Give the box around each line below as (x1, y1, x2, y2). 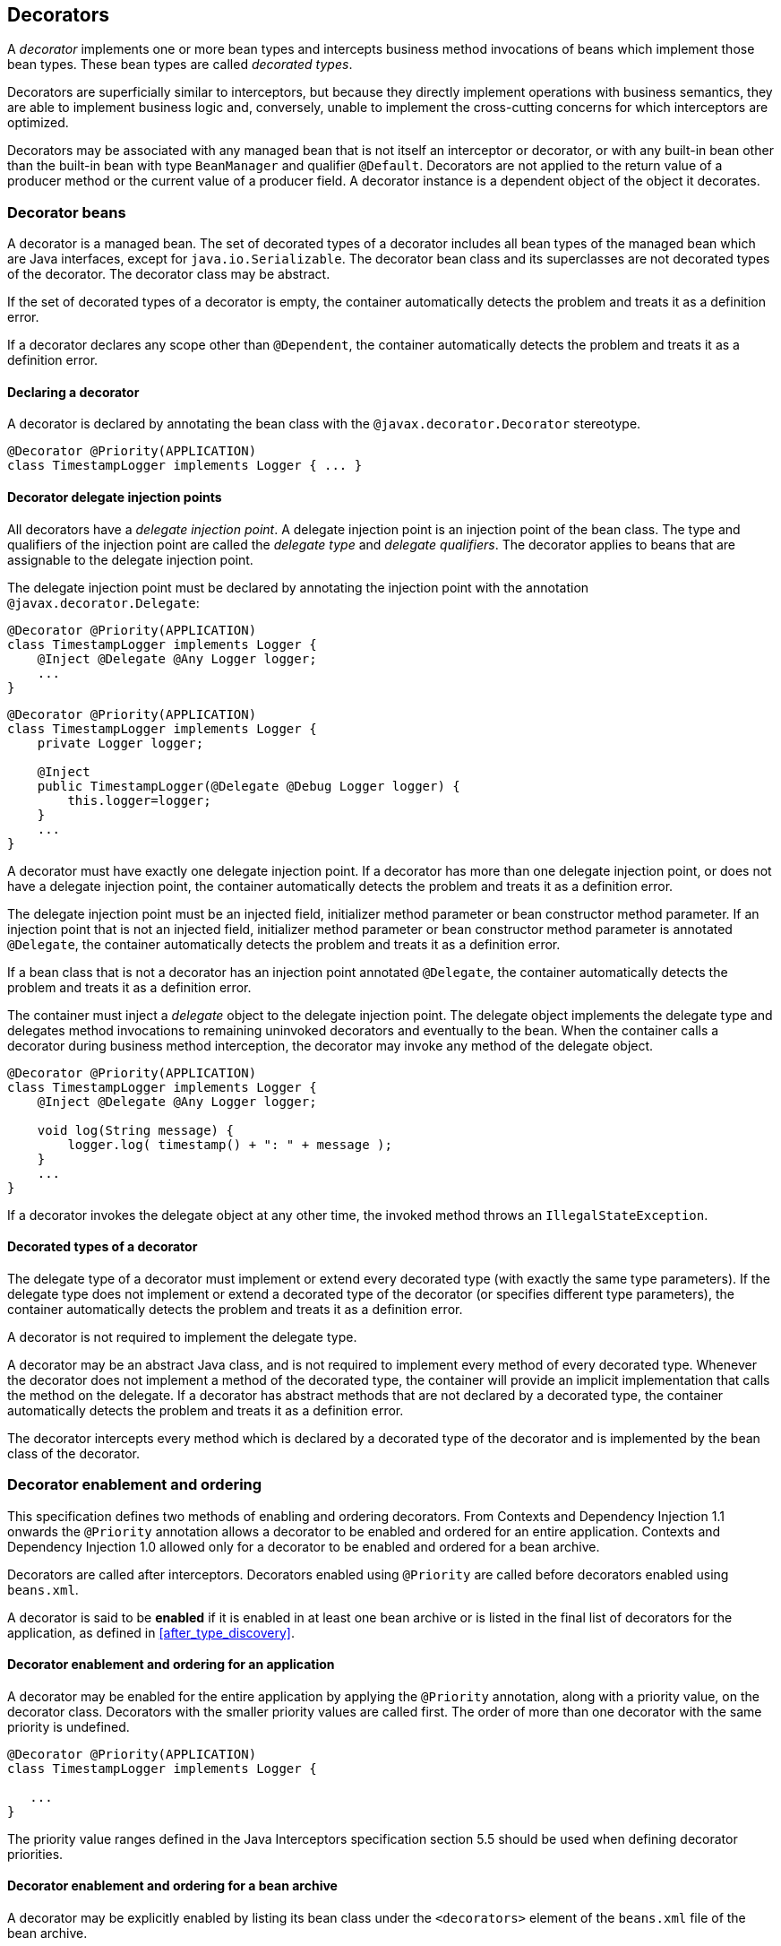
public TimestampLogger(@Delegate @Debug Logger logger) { (37, 778, 460, 793)
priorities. (7, 1846, 64, 1862)
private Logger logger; (37, 735, 204, 750)
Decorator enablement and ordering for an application (7, 1656, 335, 1673)
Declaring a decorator (7, 384, 140, 400)
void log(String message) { (37, 1122, 234, 1137)
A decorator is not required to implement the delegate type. (7, 1328, 357, 1345)
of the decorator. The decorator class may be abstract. (7, 266, 330, 282)
